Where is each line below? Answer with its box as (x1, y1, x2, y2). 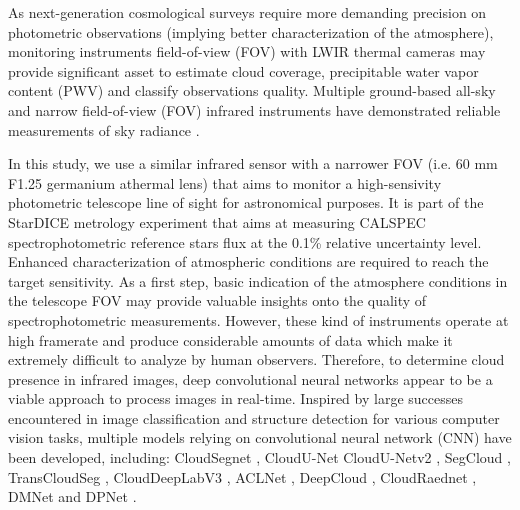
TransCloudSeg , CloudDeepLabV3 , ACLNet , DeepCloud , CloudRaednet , (8, 466, 477, 487)
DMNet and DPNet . (8, 486, 137, 507)
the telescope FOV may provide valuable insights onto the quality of (8, 290, 427, 311)
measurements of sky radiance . (8, 119, 200, 140)
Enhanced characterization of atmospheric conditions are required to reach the (8, 251, 489, 272)
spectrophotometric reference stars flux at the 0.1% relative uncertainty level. (8, 231, 482, 252)
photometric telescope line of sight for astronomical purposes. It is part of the (8, 192, 484, 213)
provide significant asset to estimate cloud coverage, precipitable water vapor (8, 60, 479, 81)
